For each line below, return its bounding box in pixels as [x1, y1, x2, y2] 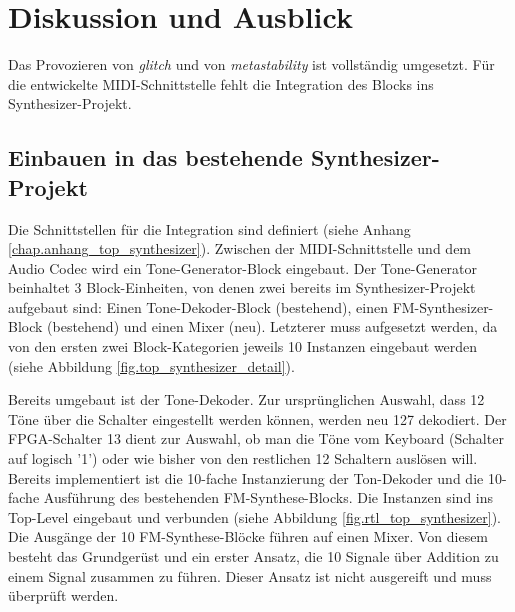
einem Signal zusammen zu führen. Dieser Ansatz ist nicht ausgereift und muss [8, 565, 492, 586]
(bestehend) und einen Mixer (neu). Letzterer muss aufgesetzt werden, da [47, 316, 498, 337]
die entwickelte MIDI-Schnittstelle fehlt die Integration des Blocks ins [8, 73, 434, 94]
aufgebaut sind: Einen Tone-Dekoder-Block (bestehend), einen [8, 296, 388, 317]
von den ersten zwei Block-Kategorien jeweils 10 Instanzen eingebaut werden [8, 336, 478, 357]
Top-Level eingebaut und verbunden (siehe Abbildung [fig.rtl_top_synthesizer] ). [8, 506, 501, 527]
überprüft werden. [8, 585, 119, 606]
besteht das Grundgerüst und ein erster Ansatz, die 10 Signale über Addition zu [8, 546, 499, 566]
